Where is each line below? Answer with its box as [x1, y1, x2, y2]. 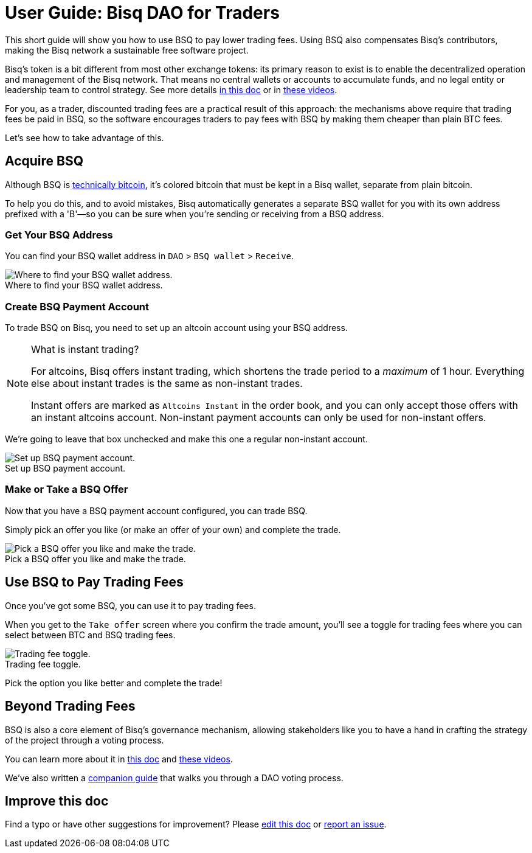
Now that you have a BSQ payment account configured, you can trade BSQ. [5, 505, 308, 516]
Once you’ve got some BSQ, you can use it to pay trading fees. [5, 600, 256, 611]
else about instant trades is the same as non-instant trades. [31, 377, 303, 390]
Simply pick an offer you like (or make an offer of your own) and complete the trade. [5, 524, 341, 535]
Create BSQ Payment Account [5, 300, 150, 313]
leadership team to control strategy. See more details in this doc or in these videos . [5, 84, 337, 95]
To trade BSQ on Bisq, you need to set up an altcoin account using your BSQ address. [5, 322, 348, 333]
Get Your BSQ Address [5, 228, 113, 241]
